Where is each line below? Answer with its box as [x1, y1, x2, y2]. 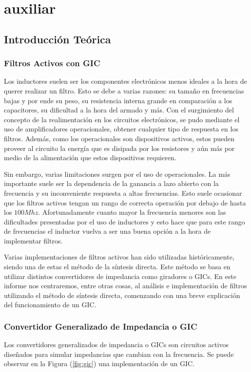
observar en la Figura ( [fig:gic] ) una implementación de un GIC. [4, 358, 194, 369]
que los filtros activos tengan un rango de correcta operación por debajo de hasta [4, 197, 246, 207]
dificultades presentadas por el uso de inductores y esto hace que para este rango [4, 216, 245, 226]
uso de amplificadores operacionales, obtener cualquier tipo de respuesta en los [4, 124, 238, 134]
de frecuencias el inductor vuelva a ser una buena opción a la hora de [4, 226, 211, 236]
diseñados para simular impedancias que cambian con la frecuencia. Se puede [4, 349, 234, 359]
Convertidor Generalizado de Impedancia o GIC [4, 320, 197, 332]
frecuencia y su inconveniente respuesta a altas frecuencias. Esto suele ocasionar [4, 187, 242, 198]
